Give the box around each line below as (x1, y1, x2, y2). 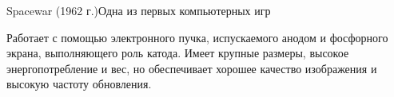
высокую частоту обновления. (6, 76, 152, 92)
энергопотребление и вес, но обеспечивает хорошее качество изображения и (6, 60, 377, 76)
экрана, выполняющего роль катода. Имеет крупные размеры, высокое (6, 45, 349, 61)
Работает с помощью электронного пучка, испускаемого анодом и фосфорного (6, 29, 388, 45)
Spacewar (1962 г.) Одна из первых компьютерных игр (6, 2, 271, 18)
